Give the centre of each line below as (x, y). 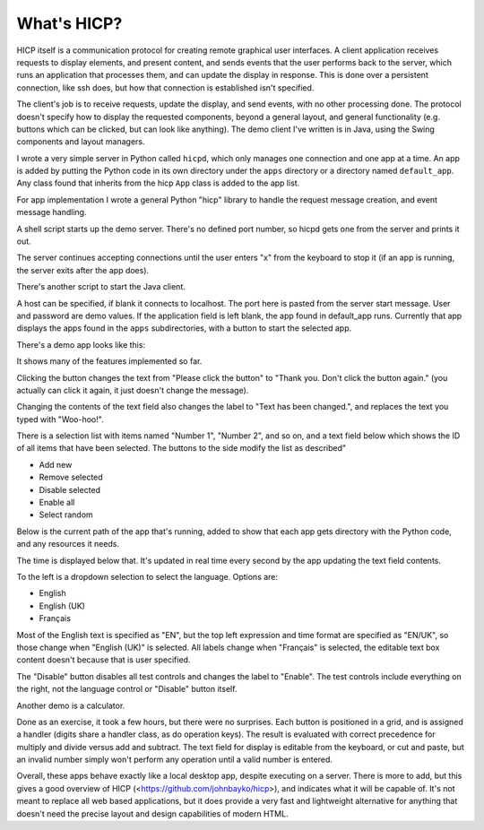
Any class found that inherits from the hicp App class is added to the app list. (158, 183)
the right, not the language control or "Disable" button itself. (127, 689)
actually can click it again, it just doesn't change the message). (133, 390)
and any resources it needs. (68, 544)
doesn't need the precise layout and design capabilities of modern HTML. (152, 813)
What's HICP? (69, 23)
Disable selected (70, 489)
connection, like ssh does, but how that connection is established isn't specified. (165, 87)
